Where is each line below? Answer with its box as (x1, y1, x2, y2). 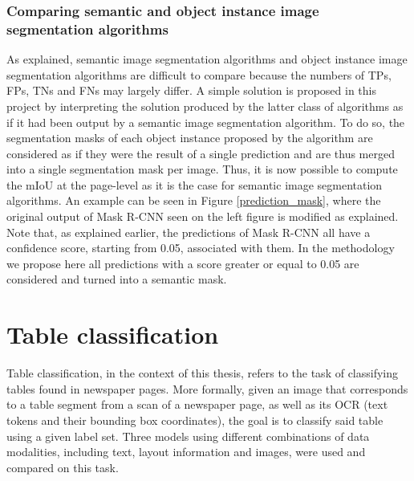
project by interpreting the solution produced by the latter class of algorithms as (6, 97, 404, 114)
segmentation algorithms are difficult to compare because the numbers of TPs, (6, 66, 392, 83)
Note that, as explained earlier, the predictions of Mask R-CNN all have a (6, 223, 371, 240)
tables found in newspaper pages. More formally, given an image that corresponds (6, 380, 408, 397)
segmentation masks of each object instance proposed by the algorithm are (6, 129, 373, 146)
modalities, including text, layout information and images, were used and (6, 443, 366, 460)
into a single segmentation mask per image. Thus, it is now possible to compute (6, 161, 398, 177)
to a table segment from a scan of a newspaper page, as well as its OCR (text (6, 396, 388, 413)
